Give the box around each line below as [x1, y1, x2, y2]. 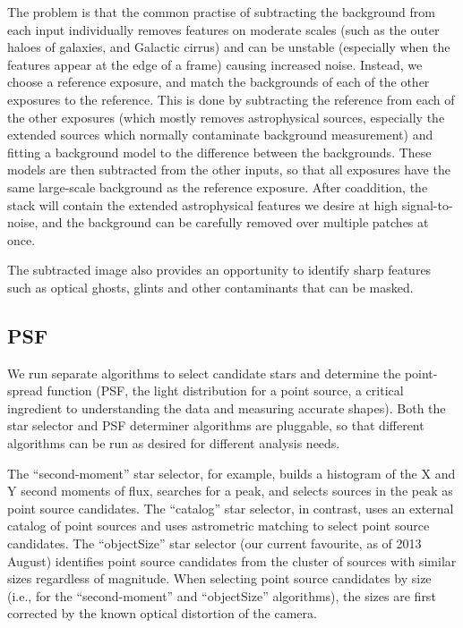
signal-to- [401, 195, 453, 214]
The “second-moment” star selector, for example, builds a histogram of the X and [7, 463, 456, 482]
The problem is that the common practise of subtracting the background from [7, 3, 435, 21]
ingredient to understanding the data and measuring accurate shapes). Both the [7, 398, 446, 417]
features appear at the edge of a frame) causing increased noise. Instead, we [7, 55, 423, 73]
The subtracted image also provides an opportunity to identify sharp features [7, 260, 432, 279]
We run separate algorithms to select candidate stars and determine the [7, 363, 401, 382]
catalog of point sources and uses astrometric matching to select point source [7, 516, 430, 535]
